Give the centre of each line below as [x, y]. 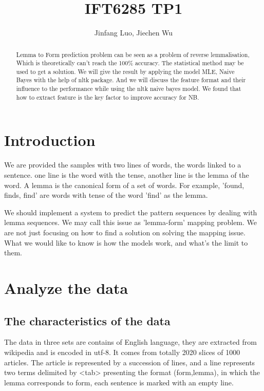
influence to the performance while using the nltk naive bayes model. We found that [129, 89]
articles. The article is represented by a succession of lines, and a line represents [130, 362]
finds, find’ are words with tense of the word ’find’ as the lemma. [106, 195]
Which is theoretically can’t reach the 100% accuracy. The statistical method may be [130, 63]
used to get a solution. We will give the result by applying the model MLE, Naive [125, 71]
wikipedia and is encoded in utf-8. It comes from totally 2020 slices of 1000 [122, 352]
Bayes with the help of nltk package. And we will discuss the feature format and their [131, 80]
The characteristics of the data [87, 320]
